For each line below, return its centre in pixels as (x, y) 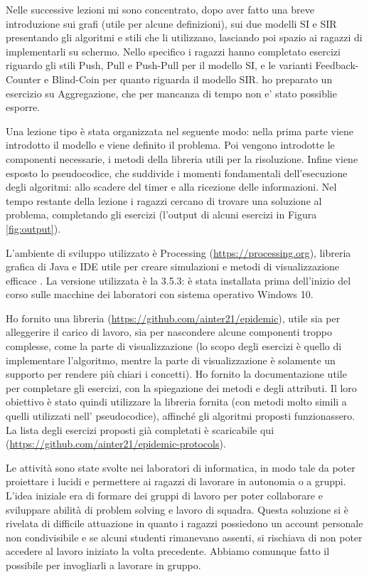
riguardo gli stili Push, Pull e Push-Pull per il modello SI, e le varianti (159, 65)
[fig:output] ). (33, 228)
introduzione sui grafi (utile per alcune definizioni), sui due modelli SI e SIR (171, 23)
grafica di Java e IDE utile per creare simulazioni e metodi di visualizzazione (173, 266)
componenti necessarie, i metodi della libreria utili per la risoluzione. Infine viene (182, 158)
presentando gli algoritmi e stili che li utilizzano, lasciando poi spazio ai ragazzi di (184, 37)
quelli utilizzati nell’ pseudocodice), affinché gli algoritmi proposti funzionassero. (181, 416)
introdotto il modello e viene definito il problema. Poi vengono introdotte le (170, 145)
